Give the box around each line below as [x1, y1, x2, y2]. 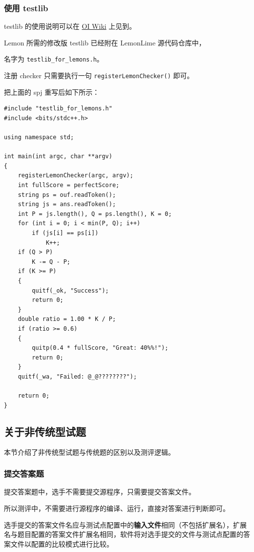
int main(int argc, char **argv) [4, 153, 112, 160]
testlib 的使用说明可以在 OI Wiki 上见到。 [4, 21, 136, 31]
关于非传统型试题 [4, 424, 86, 439]
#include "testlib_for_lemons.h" [4, 105, 112, 112]
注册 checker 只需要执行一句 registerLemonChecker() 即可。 [4, 70, 194, 81]
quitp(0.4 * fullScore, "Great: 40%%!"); [32, 344, 169, 352]
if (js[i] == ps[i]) [32, 230, 99, 237]
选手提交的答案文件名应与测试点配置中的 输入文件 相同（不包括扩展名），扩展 [4, 519, 247, 530]
